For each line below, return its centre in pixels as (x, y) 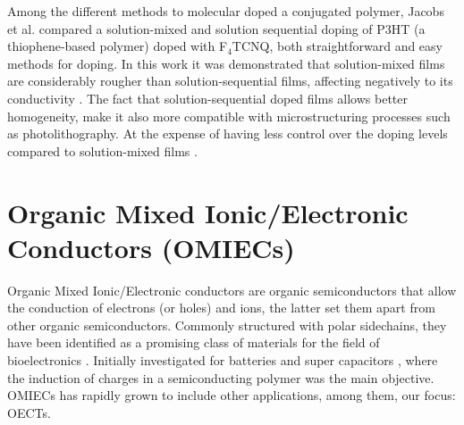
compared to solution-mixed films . (102, 150)
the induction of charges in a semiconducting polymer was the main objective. (221, 377)
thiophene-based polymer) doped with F (118, 46)
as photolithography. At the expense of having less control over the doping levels (228, 133)
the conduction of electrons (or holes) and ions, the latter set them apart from (221, 308)
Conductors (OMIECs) (151, 247)
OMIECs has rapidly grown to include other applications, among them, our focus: (232, 395)
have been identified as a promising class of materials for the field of (194, 342)
